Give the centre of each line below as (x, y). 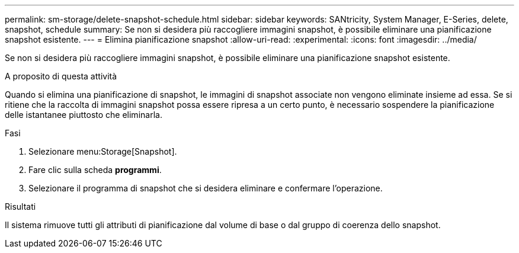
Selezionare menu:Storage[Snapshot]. (103, 151)
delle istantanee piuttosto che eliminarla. (84, 115)
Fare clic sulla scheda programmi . (95, 170)
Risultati (20, 206)
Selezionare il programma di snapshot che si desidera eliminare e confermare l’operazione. (206, 188)
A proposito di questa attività (61, 76)
